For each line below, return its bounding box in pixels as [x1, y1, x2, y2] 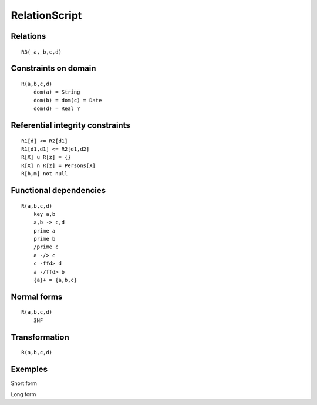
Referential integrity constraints [11, 120, 130, 130]
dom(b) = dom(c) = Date [33, 97, 102, 104]
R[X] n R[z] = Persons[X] [21, 162, 96, 169]
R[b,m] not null [21, 171, 68, 177]
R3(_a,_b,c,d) [21, 48, 62, 55]
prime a [33, 227, 56, 234]
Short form [11, 380, 38, 387]
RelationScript [11, 9, 82, 22]
